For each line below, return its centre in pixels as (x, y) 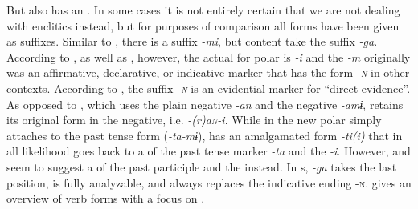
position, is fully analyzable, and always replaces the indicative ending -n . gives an (209, 182)
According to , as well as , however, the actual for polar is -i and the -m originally (209, 56)
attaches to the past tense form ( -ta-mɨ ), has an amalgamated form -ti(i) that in (205, 135)
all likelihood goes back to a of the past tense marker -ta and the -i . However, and (209, 151)
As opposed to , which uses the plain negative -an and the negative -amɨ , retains (205, 104)
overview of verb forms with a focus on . (106, 198)
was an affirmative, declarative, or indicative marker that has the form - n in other (208, 72)
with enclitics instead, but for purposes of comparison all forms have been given (203, 25)
